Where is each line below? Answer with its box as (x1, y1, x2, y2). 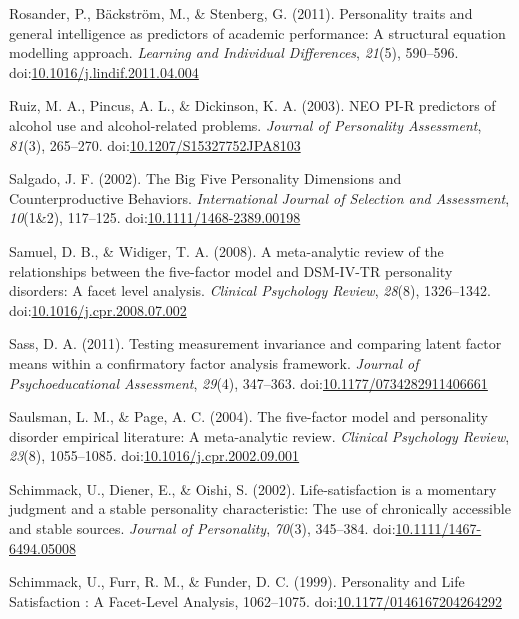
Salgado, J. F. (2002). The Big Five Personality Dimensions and (9, 168, 402, 189)
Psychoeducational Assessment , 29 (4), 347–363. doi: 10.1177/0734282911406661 (9, 372, 488, 393)
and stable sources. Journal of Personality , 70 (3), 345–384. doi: (9, 518, 396, 539)
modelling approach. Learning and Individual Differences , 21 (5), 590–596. (9, 42, 459, 63)
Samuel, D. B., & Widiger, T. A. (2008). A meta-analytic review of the (9, 240, 444, 261)
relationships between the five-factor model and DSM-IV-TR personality (9, 260, 453, 281)
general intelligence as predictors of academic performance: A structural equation (9, 22, 506, 43)
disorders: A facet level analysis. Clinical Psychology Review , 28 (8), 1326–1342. (9, 280, 491, 301)
